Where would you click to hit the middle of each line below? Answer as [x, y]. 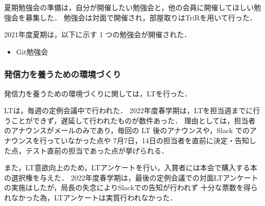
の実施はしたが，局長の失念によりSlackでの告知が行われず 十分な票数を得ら [131, 187]
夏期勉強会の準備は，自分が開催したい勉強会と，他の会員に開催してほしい [129, 7]
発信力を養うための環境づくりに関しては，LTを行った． [98, 93]
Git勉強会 [32, 51]
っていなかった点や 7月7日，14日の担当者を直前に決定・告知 [148, 140]
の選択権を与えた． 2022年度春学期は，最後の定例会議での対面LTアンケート [131, 177]
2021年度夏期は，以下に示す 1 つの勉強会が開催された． [98, 34]
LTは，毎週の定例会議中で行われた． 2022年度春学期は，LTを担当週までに [129, 110]
